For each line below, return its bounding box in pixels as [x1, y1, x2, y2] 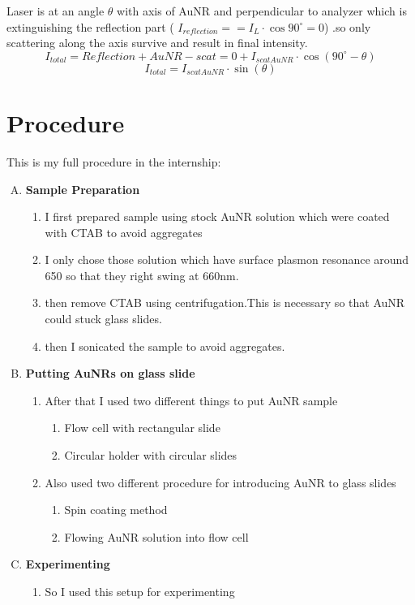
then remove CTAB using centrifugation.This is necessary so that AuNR [45, 294, 405, 311]
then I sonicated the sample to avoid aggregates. [45, 337, 285, 354]
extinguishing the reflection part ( [6, 18, 174, 35]
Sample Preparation [25, 180, 140, 197]
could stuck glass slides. [45, 310, 162, 327]
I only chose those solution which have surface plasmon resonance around [45, 251, 409, 268]
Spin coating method [64, 501, 168, 518]
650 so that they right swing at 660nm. [45, 266, 239, 283]
